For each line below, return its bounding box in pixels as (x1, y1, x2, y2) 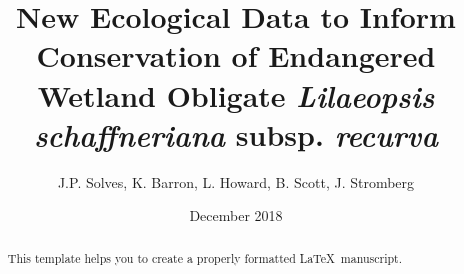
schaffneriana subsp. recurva (33, 113, 439, 155)
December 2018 (189, 205, 283, 226)
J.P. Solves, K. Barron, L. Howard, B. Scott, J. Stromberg (57, 171, 415, 192)
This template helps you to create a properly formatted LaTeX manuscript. (7, 249, 403, 266)
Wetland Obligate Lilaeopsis (37, 74, 435, 116)
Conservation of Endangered (36, 35, 436, 76)
